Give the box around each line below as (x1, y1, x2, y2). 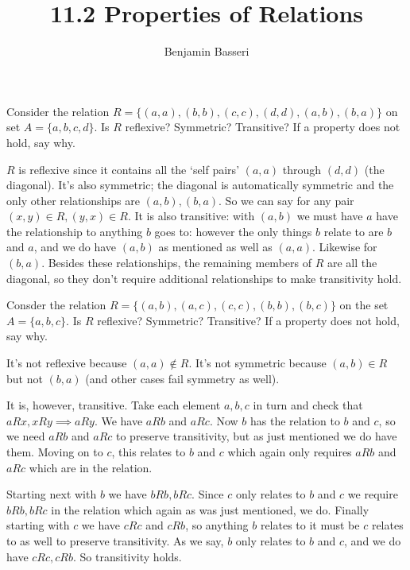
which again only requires (227, 444, 352, 459)
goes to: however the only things (154, 223, 312, 239)
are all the (327, 254, 377, 271)
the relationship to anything (6, 223, 143, 239)
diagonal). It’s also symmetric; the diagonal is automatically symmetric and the (6, 176, 394, 193)
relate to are (323, 223, 384, 239)
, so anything (185, 517, 249, 533)
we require (347, 486, 398, 502)
